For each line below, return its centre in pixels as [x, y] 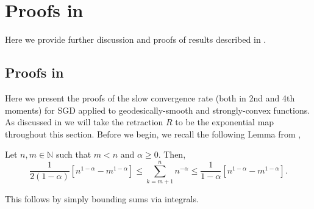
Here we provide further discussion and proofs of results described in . [136, 39]
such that [73, 154]
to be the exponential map [225, 122]
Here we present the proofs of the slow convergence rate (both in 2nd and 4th [150, 97]
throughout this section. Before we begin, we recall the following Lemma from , [153, 134]
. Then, [172, 154]
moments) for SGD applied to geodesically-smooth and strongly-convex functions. [158, 110]
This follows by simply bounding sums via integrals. [102, 199]
